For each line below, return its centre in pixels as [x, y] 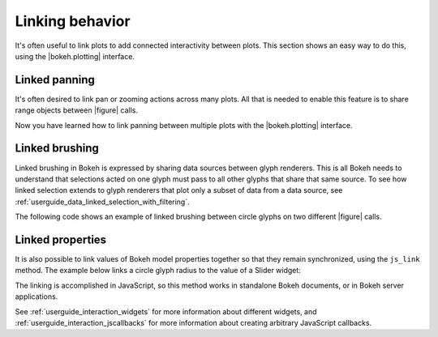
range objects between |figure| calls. [76, 110]
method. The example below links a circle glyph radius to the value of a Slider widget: [158, 271]
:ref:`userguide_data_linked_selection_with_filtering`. [102, 202]
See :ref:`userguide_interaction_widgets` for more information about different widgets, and [166, 311]
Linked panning [55, 80]
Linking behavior [73, 21]
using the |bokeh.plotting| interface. [75, 56]
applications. [36, 296]
